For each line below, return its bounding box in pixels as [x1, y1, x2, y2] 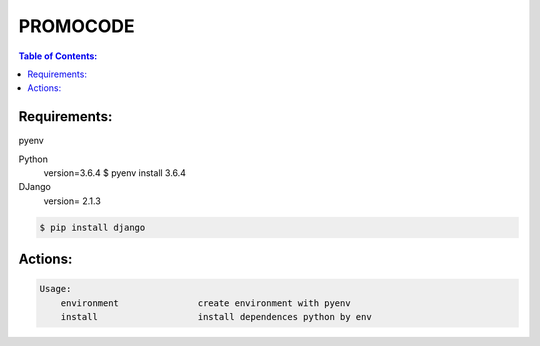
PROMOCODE [18, 15, 135, 37]
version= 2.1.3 [43, 195, 102, 207]
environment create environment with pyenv [60, 297, 351, 309]
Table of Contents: [18, 50, 98, 62]
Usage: [39, 283, 72, 295]
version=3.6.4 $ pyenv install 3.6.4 [43, 167, 187, 179]
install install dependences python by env [60, 311, 372, 323]
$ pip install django [39, 221, 146, 233]
